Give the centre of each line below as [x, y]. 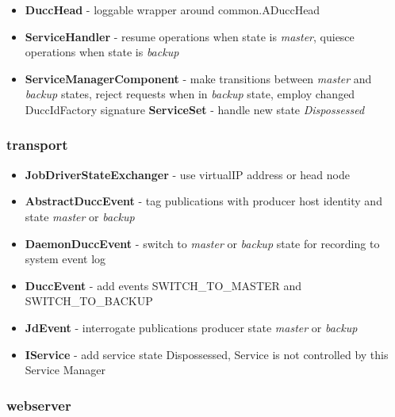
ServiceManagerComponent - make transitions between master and [198, 78]
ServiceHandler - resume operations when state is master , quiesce [190, 36]
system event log [65, 259]
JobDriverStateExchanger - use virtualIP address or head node [187, 174]
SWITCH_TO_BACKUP [89, 301]
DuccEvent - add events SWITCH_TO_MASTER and [163, 285]
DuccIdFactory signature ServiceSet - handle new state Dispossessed [195, 109]
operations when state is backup [102, 52]
